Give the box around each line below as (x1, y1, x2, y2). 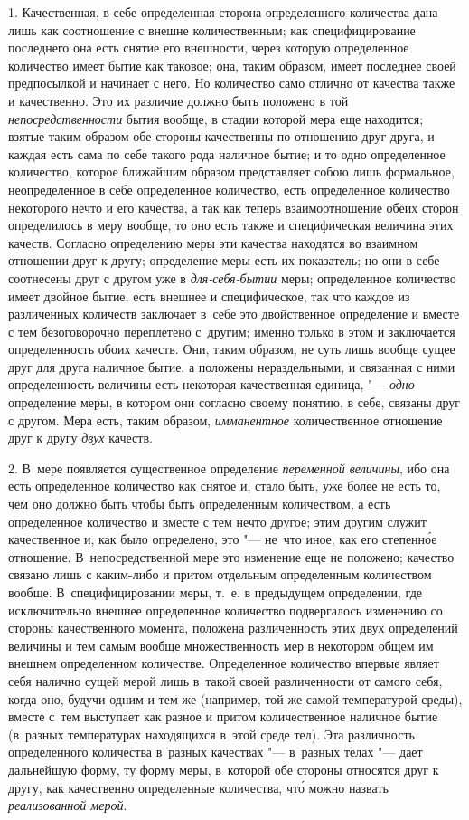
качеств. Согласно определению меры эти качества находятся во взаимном (8, 233, 418, 252)
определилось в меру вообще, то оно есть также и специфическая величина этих (8, 215, 454, 234)
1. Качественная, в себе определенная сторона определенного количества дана (8, 3, 438, 21)
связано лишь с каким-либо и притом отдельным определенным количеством (8, 565, 432, 584)
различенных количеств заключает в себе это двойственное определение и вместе (8, 304, 460, 323)
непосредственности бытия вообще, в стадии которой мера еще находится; (8, 109, 424, 128)
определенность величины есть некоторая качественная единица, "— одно (8, 375, 415, 394)
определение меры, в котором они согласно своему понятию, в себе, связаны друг (8, 393, 461, 412)
